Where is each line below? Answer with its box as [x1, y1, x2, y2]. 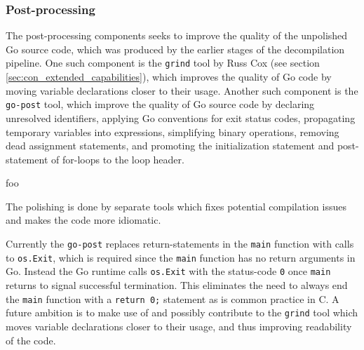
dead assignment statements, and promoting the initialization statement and [6, 138, 335, 153]
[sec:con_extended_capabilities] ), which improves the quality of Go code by [6, 69, 332, 84]
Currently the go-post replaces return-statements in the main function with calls [6, 236, 354, 251]
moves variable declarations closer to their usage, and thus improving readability [6, 318, 352, 333]
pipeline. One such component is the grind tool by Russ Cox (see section [6, 55, 320, 70]
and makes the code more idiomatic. [6, 213, 161, 227]
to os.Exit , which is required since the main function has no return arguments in [6, 250, 356, 264]
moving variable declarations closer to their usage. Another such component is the [6, 83, 358, 97]
